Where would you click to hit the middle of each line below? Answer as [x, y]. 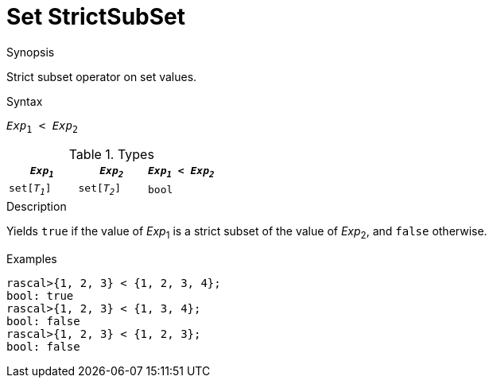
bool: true [40, 295]
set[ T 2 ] [99, 190]
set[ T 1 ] [30, 190]
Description [37, 206]
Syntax [25, 101]
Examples [32, 258]
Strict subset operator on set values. [102, 76]
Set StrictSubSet [96, 17]
